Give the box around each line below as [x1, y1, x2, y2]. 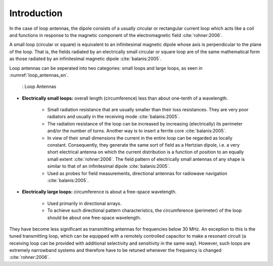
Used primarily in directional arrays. [47, 200, 122, 206]
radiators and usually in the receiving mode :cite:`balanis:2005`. [47, 114, 180, 120]
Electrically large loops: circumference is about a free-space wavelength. [22, 189, 177, 195]
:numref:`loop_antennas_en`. [9, 72, 69, 78]
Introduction [9, 8, 63, 19]
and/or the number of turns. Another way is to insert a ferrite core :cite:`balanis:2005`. [47, 128, 227, 134]
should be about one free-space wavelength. [47, 214, 142, 220]
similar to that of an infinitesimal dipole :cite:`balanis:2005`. [47, 163, 170, 169]
